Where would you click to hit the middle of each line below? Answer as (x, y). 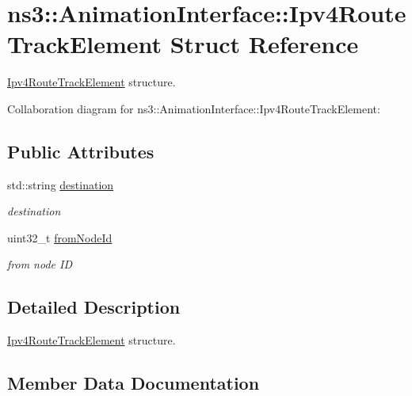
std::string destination (61, 184)
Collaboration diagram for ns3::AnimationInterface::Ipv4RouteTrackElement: (194, 108)
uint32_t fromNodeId (60, 237)
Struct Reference (264, 44)
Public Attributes (81, 151)
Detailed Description (94, 307)
